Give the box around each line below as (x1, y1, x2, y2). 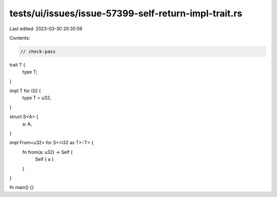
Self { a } (35, 156, 54, 162)
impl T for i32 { (9, 87, 41, 94)
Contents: (9, 35, 30, 41)
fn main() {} (9, 184, 34, 190)
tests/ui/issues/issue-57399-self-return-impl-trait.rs (9, 8, 243, 19)
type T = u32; (22, 95, 51, 101)
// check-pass (20, 49, 56, 54)
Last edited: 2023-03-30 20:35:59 (9, 26, 83, 32)
